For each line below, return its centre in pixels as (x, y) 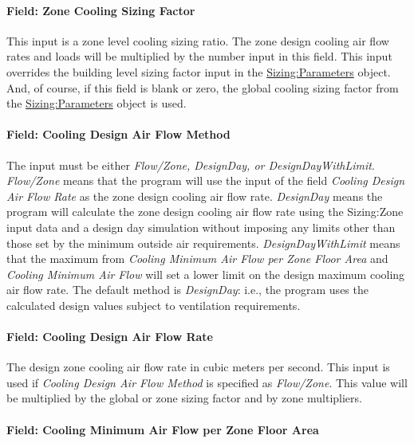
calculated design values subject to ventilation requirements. (154, 305)
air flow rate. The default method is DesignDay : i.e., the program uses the (187, 290)
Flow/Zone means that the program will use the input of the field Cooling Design (206, 180)
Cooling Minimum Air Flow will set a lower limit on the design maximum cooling (206, 274)
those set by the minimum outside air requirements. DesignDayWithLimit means (203, 243)
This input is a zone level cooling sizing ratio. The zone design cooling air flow (198, 40)
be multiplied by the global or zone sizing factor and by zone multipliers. (184, 398)
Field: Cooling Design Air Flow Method (118, 134)
